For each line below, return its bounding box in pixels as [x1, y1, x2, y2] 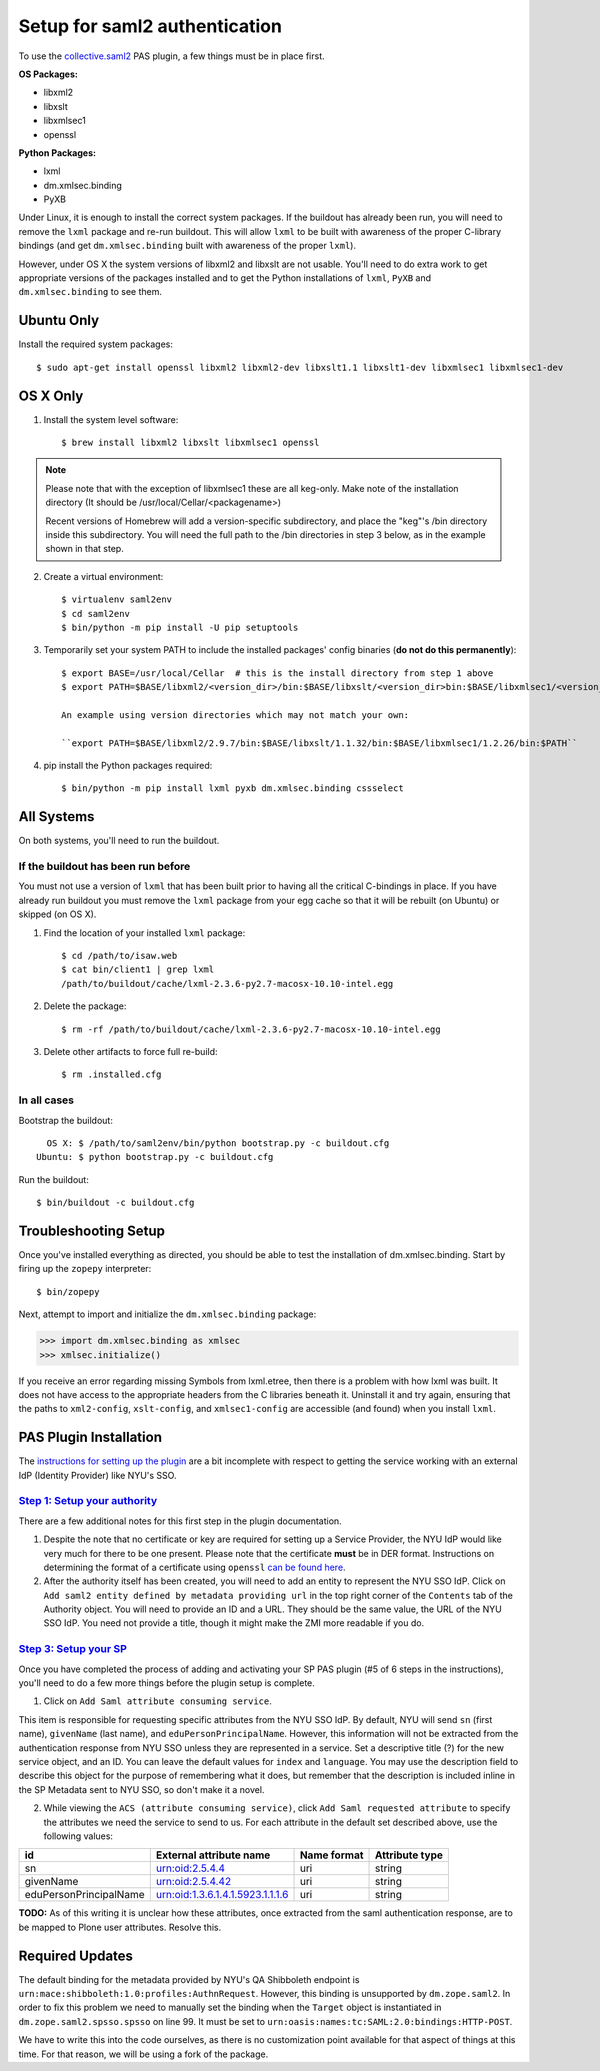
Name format [299, 1848, 364, 1862]
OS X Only [18, 387, 84, 404]
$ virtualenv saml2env [61, 594, 173, 605]
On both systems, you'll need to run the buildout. [18, 835, 220, 847]
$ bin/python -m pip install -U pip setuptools [61, 621, 299, 633]
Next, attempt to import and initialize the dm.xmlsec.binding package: [18, 1308, 317, 1320]
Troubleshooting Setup [18, 1222, 165, 1239]
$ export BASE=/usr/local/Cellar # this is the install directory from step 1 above [61, 667, 494, 679]
